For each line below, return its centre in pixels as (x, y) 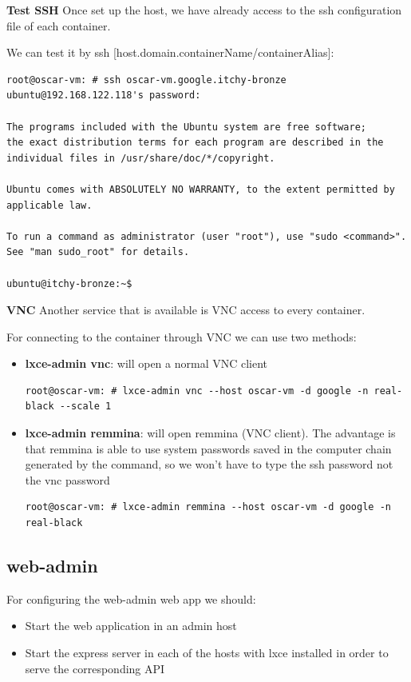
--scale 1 (85, 407)
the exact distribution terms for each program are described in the (195, 143)
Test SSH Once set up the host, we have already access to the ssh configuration (204, 10)
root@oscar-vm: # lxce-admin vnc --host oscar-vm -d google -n (197, 391)
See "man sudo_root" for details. (98, 252)
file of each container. (59, 25)
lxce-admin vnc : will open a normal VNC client (146, 363)
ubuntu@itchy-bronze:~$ (69, 283)
